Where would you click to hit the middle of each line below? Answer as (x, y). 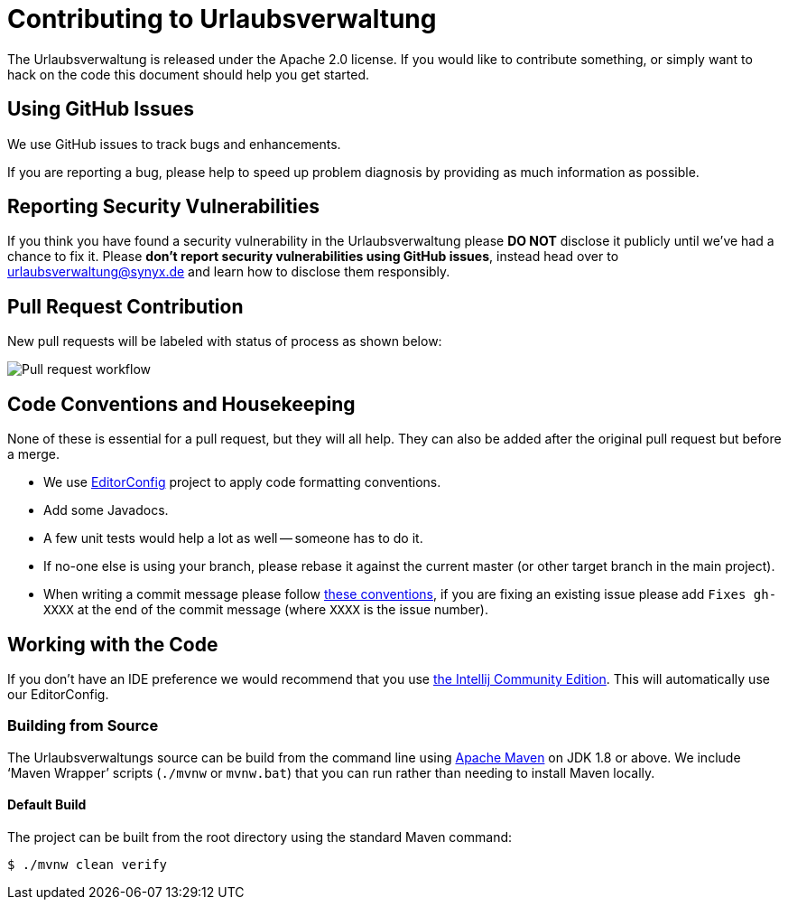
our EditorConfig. (58, 694)
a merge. (34, 454)
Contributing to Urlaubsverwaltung (222, 19)
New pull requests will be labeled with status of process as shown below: (225, 341)
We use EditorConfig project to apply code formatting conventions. (242, 482)
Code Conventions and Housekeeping (181, 404)
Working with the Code (113, 644)
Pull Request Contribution (125, 306)
